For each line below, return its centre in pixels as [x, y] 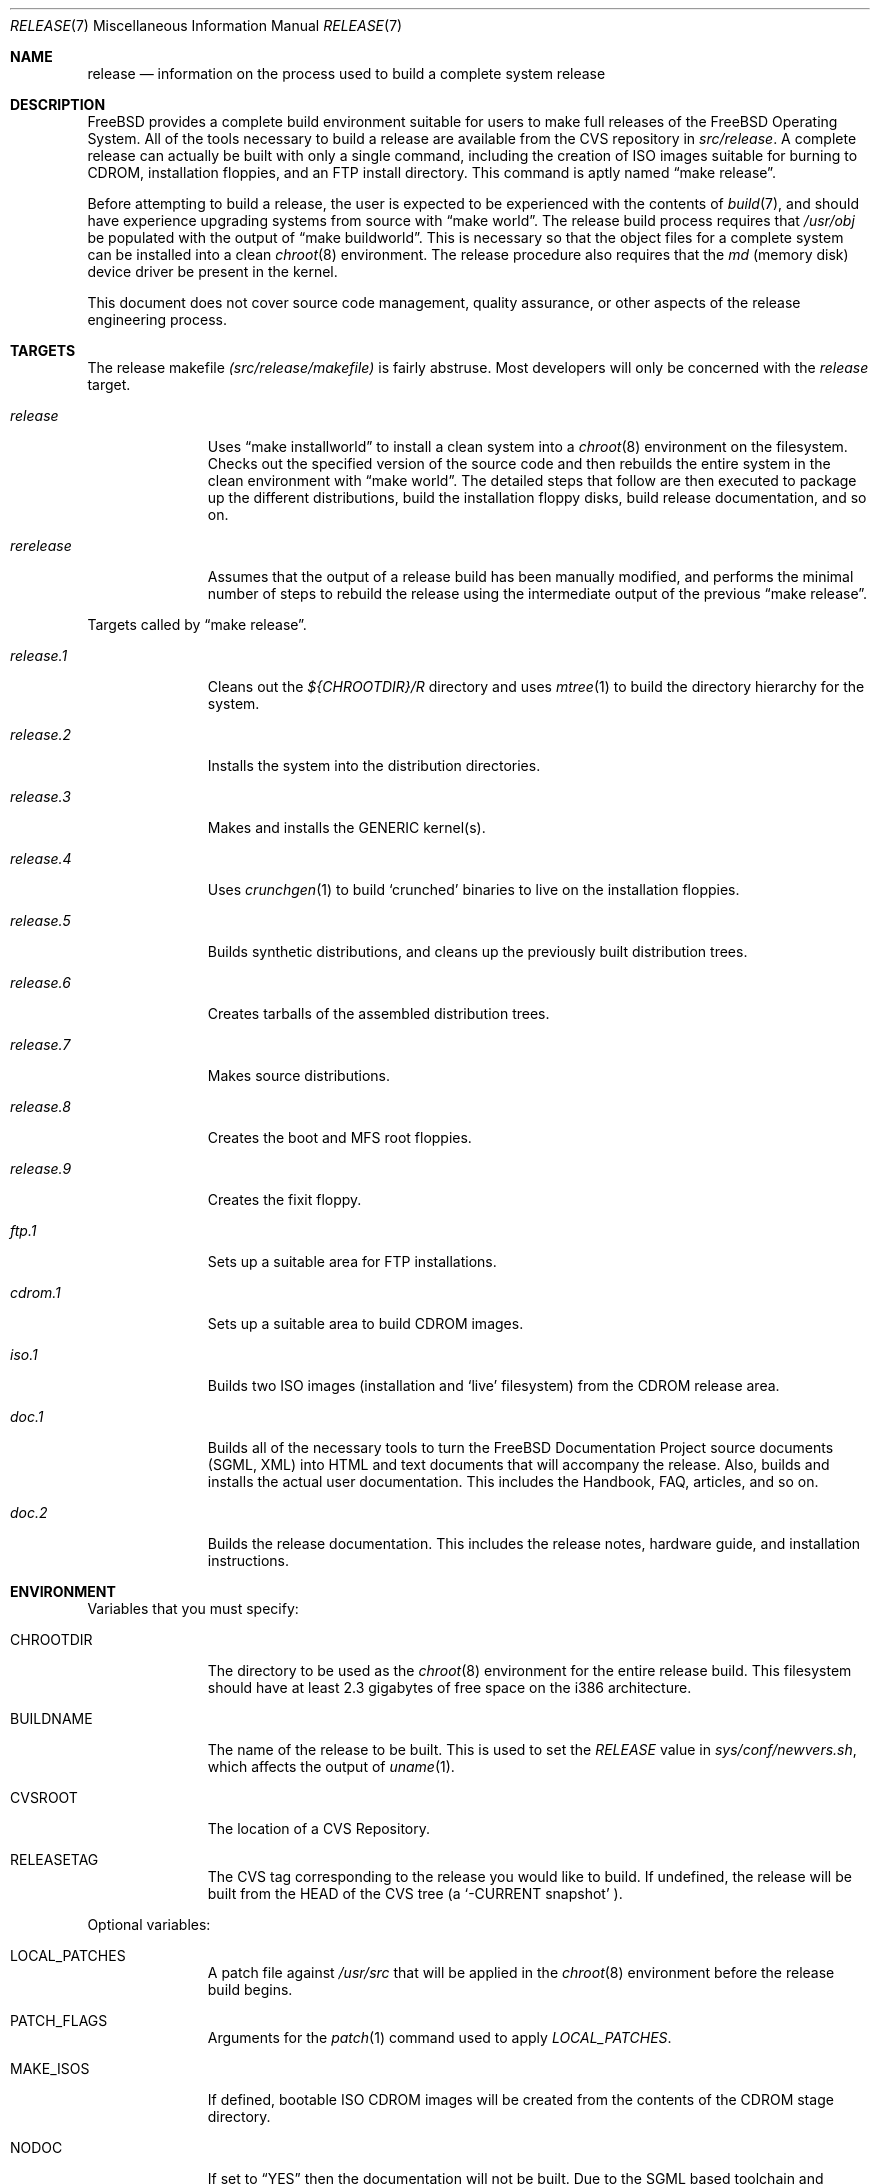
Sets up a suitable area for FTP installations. [352, 1261]
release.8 [40, 1106]
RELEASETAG [54, 1859]
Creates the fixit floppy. [284, 1199]
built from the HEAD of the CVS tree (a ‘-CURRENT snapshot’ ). [415, 1893]
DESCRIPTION [58, 104]
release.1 [39, 655]
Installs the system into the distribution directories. [374, 765]
